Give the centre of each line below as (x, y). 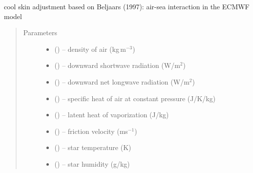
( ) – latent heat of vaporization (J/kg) (112, 115)
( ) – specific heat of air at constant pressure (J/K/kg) (135, 98)
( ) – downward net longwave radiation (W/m (122, 81)
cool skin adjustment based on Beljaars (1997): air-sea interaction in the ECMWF (127, 6)
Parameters (40, 32)
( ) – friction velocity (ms (91, 131)
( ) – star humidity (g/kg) (92, 163)
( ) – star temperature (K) (93, 147)
